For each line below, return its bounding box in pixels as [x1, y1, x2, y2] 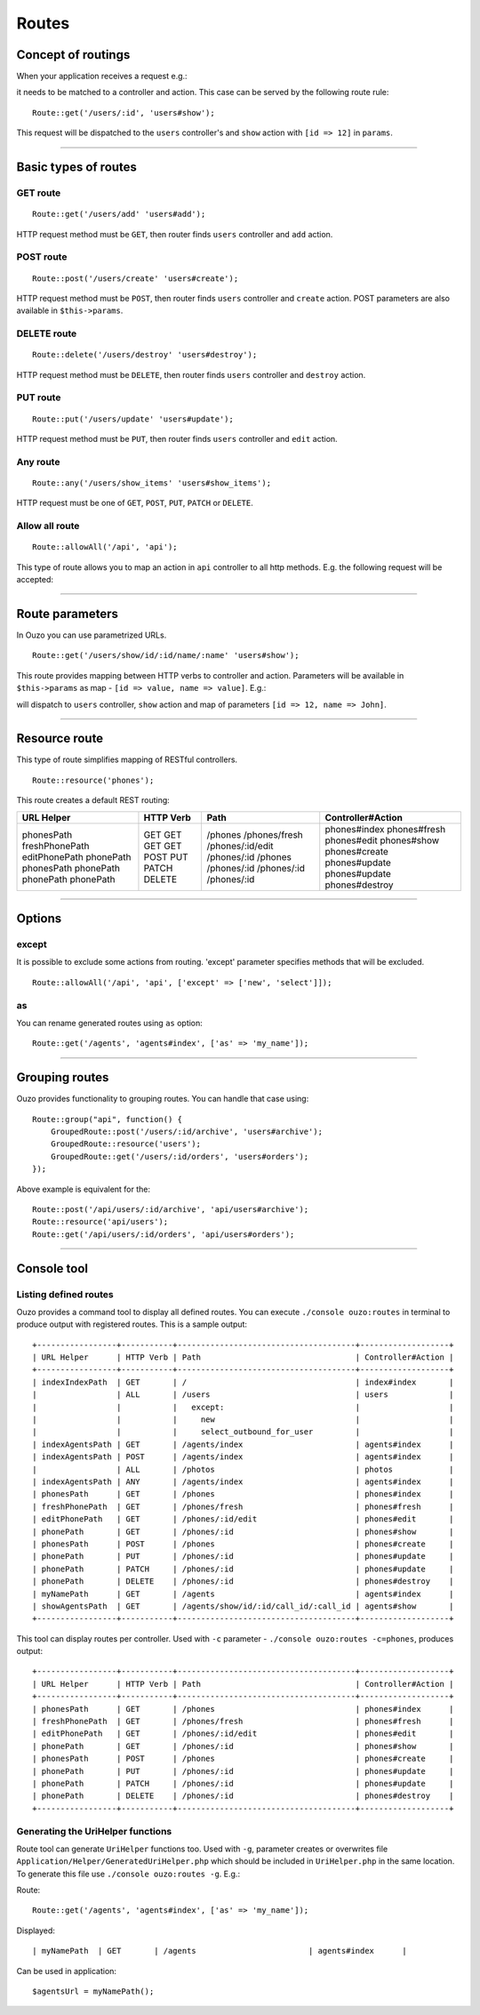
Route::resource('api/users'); [32, 1216, 169, 1227]
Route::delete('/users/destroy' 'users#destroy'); [32, 349, 258, 360]
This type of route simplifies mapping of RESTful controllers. [16, 754, 238, 765]
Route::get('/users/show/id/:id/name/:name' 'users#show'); [32, 650, 300, 661]
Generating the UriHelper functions [16, 1825, 172, 1837]
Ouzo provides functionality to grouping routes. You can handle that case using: [16, 1094, 309, 1104]
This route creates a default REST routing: [16, 795, 171, 806]
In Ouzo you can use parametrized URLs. [16, 630, 167, 640]
